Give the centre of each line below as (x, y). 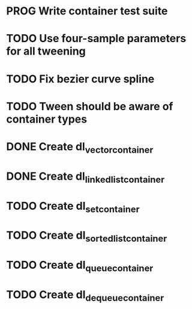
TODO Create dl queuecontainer (80, 266)
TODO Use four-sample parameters (96, 39)
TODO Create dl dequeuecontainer (85, 295)
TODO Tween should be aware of (90, 106)
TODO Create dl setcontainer (73, 207)
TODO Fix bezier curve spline (80, 79)
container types (47, 119)
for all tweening (46, 51)
